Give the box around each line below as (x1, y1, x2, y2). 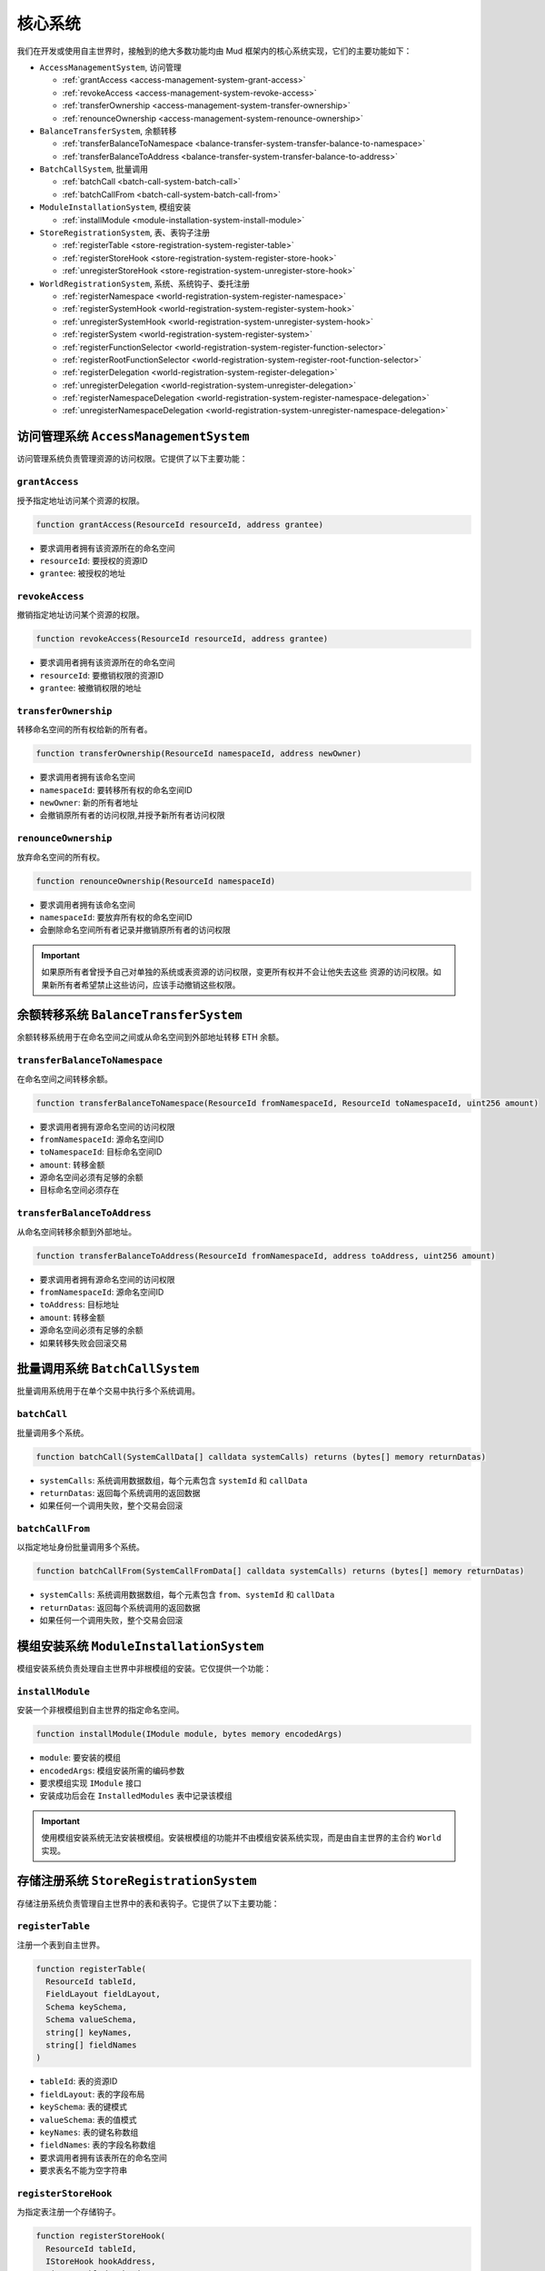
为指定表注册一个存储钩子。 (16, 2207, 121, 2217)
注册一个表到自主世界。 (16, 1939, 104, 1950)
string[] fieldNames (45, 2039, 137, 2050)
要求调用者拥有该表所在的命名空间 (39, 2152, 167, 2163)
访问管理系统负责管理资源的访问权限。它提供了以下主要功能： (16, 453, 248, 464)
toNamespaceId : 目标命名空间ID (39, 1146, 163, 1157)
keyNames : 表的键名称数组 (39, 2127, 139, 2137)
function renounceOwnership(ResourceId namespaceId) (35, 876, 276, 886)
